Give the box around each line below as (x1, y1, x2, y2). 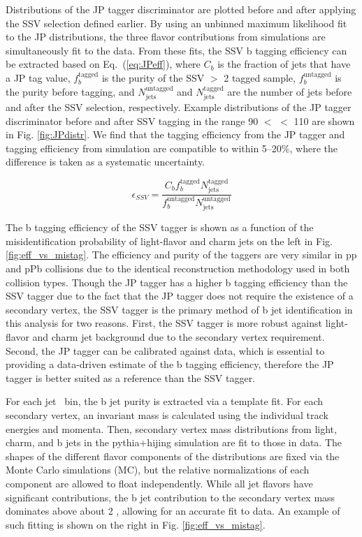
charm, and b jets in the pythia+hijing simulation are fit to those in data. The (6, 435, 342, 450)
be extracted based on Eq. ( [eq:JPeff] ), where (6, 57, 201, 71)
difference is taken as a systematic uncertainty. (6, 154, 205, 169)
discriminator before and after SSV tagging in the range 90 (6, 113, 259, 128)
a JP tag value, (6, 70, 71, 84)
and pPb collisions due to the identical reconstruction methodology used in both (6, 261, 350, 276)
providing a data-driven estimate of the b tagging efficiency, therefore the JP (6, 357, 334, 372)
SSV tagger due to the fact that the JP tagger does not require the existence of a (6, 288, 354, 303)
